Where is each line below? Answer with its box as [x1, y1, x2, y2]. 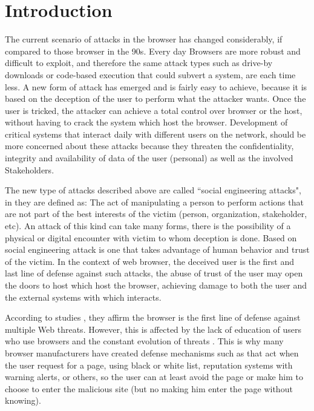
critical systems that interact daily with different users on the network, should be [5, 127, 306, 140]
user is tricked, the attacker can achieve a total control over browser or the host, [5, 104, 303, 116]
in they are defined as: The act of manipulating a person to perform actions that [5, 195, 304, 208]
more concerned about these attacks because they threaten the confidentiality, [5, 139, 294, 152]
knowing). [5, 394, 41, 407]
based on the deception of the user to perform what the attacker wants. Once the [5, 92, 306, 105]
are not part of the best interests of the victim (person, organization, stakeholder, [5, 207, 307, 220]
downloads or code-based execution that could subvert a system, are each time [5, 68, 296, 81]
